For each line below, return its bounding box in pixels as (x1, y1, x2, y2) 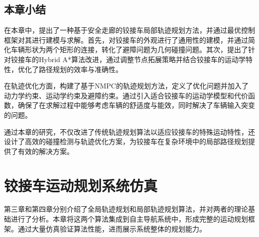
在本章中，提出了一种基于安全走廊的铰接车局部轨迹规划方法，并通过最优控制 (4, 25, 255, 35)
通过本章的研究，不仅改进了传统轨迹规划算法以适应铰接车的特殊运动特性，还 (4, 126, 255, 137)
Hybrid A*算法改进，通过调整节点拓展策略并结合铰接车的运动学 (38, 54, 246, 64)
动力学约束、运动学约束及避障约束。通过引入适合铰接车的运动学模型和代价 (4, 90, 248, 100)
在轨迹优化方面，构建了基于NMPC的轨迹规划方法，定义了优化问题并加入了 (4, 80, 249, 91)
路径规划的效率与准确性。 (38, 64, 123, 74)
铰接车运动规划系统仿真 (4, 175, 158, 195)
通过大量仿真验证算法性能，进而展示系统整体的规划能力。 (17, 223, 206, 234)
